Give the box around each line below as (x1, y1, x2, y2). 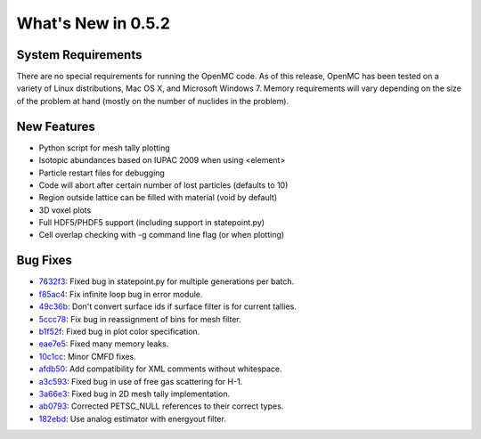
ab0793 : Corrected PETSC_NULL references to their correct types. (38, 401, 284, 411)
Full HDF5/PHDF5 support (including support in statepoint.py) (38, 217, 265, 228)
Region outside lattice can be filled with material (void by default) (38, 192, 278, 203)
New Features (16, 118, 95, 134)
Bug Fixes (16, 253, 73, 268)
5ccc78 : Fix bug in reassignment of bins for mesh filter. (38, 313, 241, 324)
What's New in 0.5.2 (16, 13, 171, 33)
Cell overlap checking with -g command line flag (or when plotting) (38, 230, 285, 240)
